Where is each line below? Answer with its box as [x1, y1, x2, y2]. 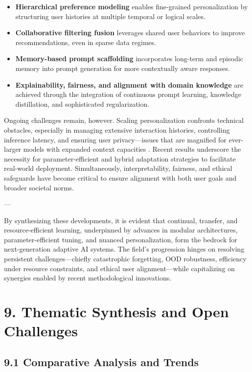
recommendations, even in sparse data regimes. [15, 37, 157, 47]
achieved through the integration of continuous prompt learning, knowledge [15, 89, 241, 99]
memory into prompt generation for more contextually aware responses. [15, 63, 230, 73]
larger [4, 144, 22, 154]
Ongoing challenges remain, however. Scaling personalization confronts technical [4, 115, 244, 125]
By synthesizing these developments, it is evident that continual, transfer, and [4, 215, 238, 225]
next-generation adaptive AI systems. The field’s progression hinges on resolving [4, 244, 245, 254]
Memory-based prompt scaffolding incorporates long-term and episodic [15, 53, 243, 64]
